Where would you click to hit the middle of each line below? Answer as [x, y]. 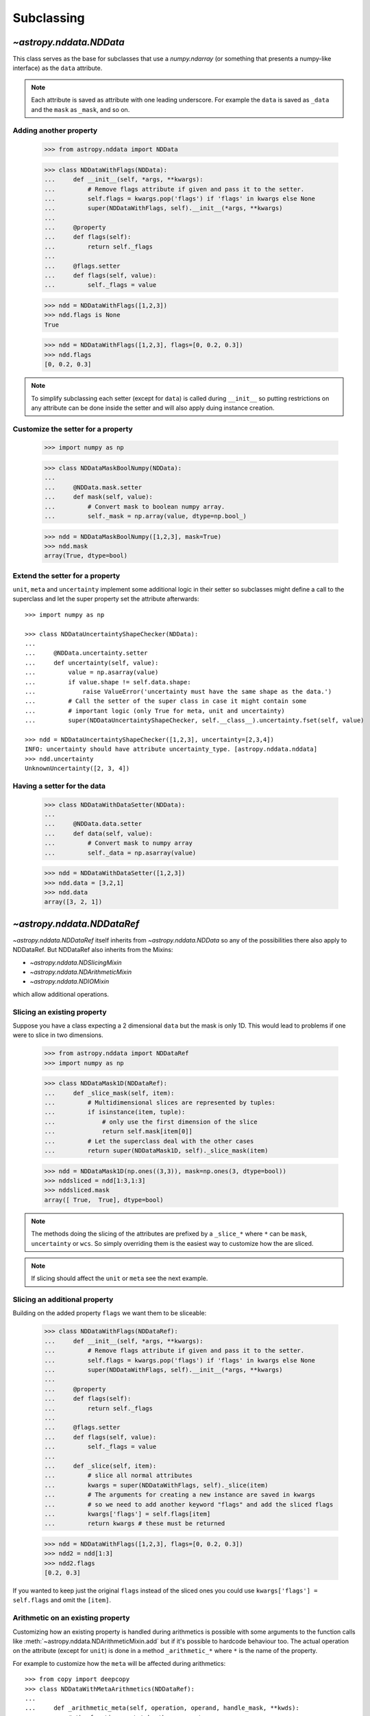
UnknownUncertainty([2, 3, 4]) [77, 768]
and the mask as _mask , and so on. [81, 109]
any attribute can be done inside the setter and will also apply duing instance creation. [153, 408]
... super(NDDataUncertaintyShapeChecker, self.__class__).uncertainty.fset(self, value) [195, 720]
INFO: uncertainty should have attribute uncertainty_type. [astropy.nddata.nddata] [171, 749]
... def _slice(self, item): [100, 1466]
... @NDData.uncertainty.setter [86, 653]
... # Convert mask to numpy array [119, 843]
